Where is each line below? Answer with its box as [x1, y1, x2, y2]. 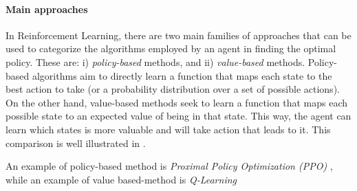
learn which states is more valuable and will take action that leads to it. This [6, 122, 331, 136]
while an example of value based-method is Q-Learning [6, 172, 237, 186]
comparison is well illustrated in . [6, 135, 146, 150]
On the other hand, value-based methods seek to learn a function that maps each [6, 95, 347, 109]
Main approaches [6, 1, 88, 16]
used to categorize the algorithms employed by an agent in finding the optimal [6, 41, 336, 56]
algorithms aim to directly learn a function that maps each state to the [32, 68, 332, 82]
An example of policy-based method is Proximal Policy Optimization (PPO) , [6, 159, 333, 173]
